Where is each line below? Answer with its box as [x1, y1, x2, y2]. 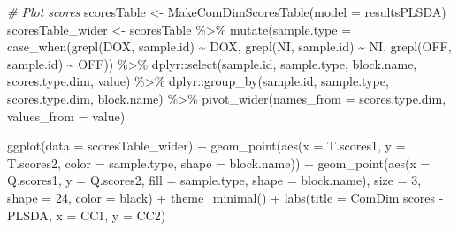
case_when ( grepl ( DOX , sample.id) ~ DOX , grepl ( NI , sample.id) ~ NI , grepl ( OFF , [7, 37, 452, 56]
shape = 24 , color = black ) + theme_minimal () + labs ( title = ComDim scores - [7, 188, 444, 206]
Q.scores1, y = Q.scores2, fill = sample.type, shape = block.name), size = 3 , [7, 171, 422, 189]
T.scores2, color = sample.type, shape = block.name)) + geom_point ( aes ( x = [7, 153, 431, 172]
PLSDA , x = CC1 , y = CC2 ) [7, 205, 166, 224]
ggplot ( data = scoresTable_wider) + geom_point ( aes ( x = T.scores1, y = [7, 136, 406, 155]
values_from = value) [7, 106, 126, 125]
